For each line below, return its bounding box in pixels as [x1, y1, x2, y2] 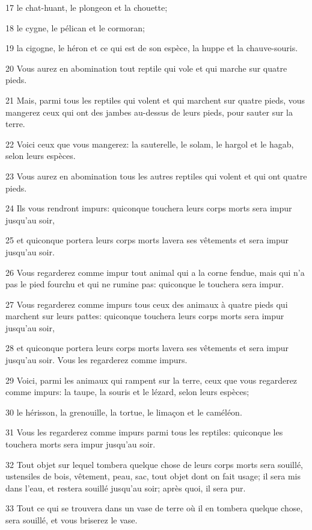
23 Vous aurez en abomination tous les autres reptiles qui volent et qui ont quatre [5, 169, 307, 182]
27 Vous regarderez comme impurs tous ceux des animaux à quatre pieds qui [5, 298, 288, 310]
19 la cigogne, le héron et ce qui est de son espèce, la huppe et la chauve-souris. [5, 42, 298, 54]
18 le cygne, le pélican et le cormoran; [5, 21, 145, 34]
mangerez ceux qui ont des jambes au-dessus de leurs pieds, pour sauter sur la [5, 105, 293, 118]
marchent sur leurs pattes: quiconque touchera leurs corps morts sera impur [5, 310, 284, 322]
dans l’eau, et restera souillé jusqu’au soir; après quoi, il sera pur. [5, 481, 246, 494]
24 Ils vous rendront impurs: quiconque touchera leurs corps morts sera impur [5, 202, 292, 214]
